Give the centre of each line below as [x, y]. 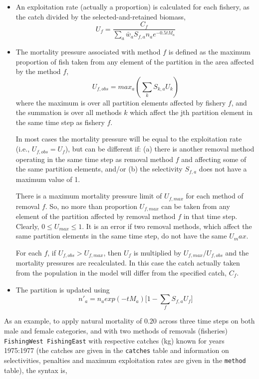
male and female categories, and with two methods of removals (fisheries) [116, 331]
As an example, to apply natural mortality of [73, 321]
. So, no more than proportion [91, 206]
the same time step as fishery [60, 122]
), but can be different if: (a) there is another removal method [160, 149]
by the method [38, 71]
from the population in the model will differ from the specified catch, [121, 272]
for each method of [215, 196]
